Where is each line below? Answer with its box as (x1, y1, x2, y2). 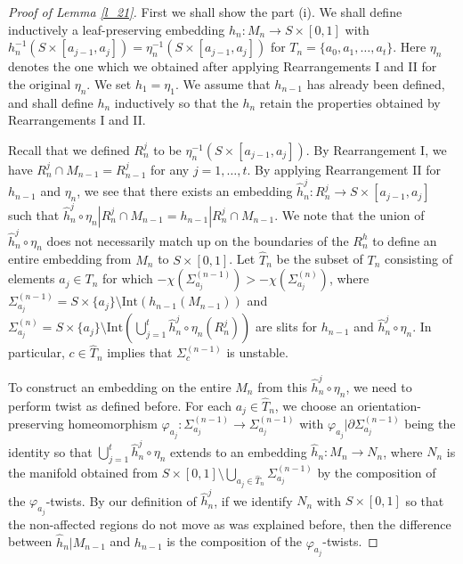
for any (150, 159, 190, 178)
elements (8, 269, 55, 288)
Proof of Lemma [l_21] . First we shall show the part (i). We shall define (8, 3, 402, 20)
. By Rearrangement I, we (305, 140, 447, 159)
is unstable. (226, 343, 288, 362)
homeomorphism (68, 414, 158, 433)
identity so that (8, 442, 93, 461)
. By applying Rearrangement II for (247, 159, 442, 178)
